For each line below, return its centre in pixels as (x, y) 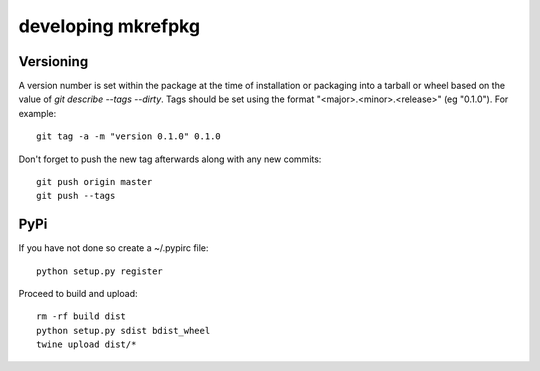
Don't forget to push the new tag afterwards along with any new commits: (170, 159)
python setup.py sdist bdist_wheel (123, 330)
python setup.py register (100, 271)
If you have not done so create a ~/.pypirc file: (113, 248)
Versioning (53, 61)
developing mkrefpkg (109, 26)
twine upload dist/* (86, 344)
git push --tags (76, 196)
